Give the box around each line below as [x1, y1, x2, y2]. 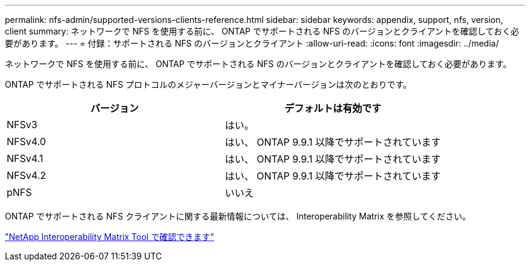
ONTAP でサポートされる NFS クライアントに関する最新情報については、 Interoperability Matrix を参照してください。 [5, 211, 471, 221]
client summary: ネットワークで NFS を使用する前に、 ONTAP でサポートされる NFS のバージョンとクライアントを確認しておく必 [5, 26, 519, 36]
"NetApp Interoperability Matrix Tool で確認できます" [5, 232, 214, 242]
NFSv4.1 [7, 152, 44, 164]
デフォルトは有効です [284, 102, 382, 114]
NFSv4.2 [7, 169, 46, 181]
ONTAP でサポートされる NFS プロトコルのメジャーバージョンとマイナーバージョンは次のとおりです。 [5, 79, 412, 89]
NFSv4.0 [7, 135, 46, 148]
